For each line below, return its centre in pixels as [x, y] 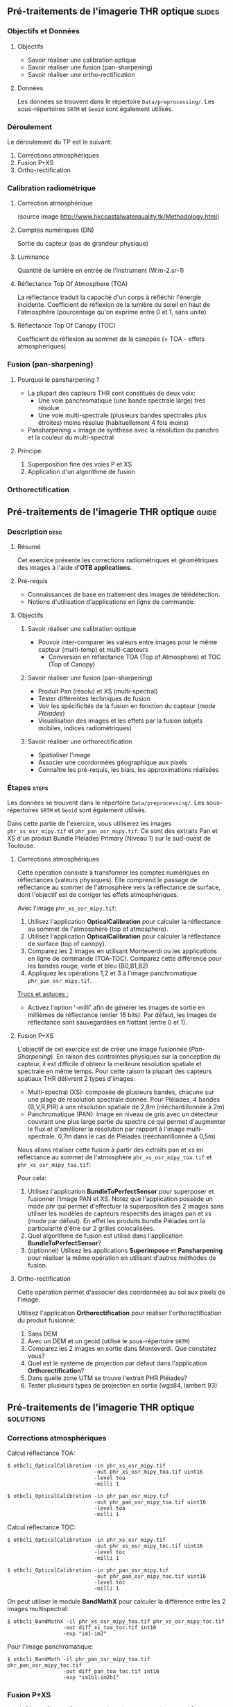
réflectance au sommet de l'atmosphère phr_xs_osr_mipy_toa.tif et [114, 1157]
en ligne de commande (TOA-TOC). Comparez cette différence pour [124, 959]
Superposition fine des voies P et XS [80, 464]
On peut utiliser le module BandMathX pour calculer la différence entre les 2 [116, 1601]
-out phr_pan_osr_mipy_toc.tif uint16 [150, 1576]
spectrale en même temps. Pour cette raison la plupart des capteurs [114, 1071]
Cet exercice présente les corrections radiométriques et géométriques [118, 560]
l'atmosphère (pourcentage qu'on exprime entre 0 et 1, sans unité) [112, 312]
